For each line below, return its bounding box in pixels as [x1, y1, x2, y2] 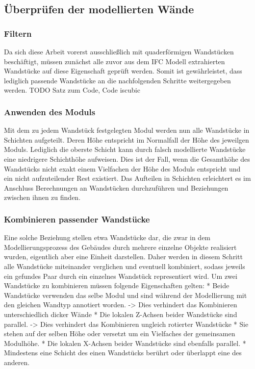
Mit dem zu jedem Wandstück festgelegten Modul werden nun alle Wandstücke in [4, 125, 250, 135]
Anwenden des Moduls [4, 105, 96, 118]
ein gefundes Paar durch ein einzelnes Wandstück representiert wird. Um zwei [4, 271, 237, 281]
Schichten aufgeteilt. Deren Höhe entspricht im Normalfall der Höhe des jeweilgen [4, 134, 249, 145]
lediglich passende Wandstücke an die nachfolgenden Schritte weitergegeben [4, 75, 231, 85]
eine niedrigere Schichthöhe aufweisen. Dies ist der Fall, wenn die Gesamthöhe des [4, 153, 250, 164]
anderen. [4, 357, 30, 367]
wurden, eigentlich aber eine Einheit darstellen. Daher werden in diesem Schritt [4, 251, 243, 262]
